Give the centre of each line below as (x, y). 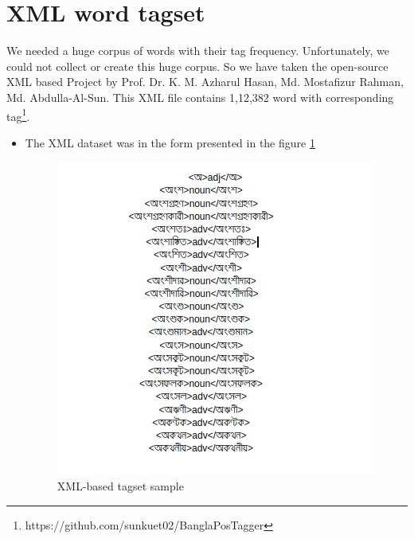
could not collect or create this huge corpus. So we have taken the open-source (197, 66)
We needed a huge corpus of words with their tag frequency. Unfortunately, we (198, 51)
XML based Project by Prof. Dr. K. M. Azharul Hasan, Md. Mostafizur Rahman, (205, 82)
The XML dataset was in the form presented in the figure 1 (170, 142)
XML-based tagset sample (120, 485)
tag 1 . (18, 115)
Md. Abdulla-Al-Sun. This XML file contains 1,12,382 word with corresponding (200, 97)
